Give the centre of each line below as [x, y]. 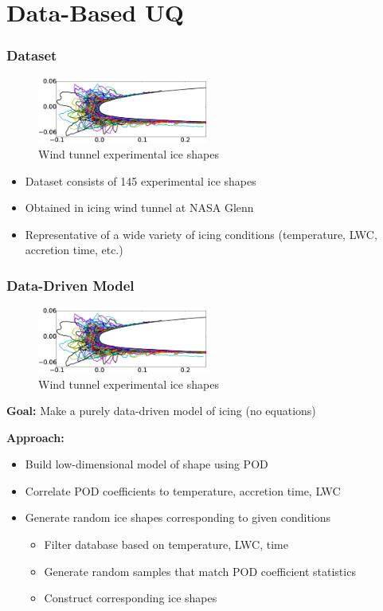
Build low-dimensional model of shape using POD [147, 464]
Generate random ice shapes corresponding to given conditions [178, 517]
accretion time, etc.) [74, 250]
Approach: [35, 437]
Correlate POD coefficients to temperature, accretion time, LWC [183, 490]
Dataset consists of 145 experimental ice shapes [141, 180]
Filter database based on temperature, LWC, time [166, 544]
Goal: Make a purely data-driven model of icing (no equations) [161, 411]
